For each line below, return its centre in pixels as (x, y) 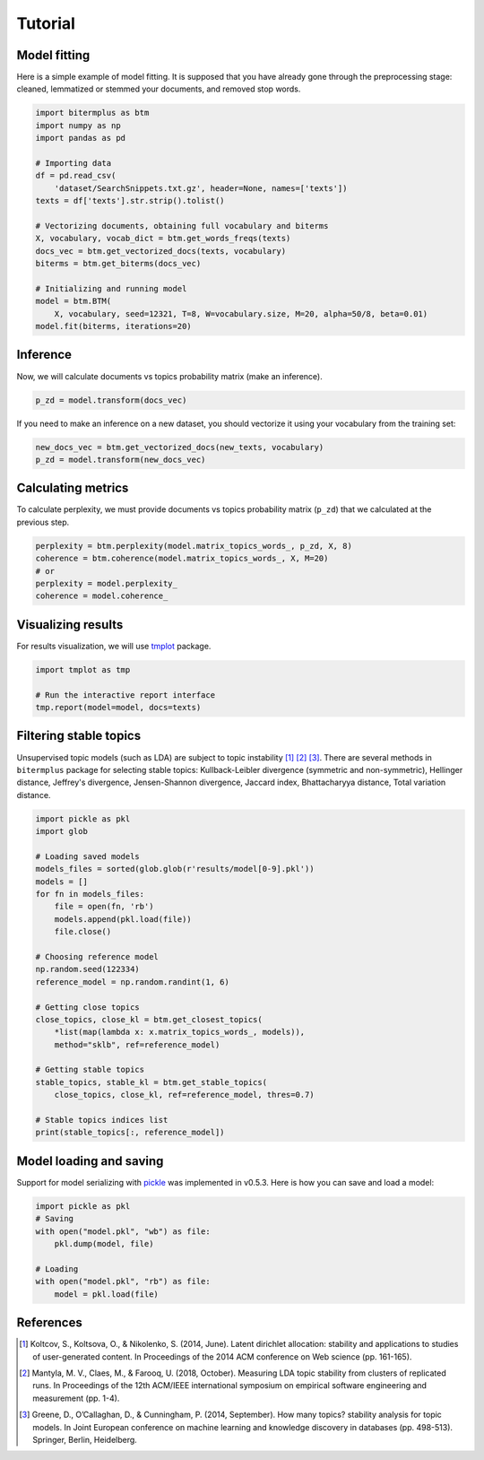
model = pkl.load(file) (106, 1294)
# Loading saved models (88, 856)
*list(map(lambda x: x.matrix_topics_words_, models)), (180, 1032)
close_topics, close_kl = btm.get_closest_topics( (149, 1019)
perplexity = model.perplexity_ (107, 583)
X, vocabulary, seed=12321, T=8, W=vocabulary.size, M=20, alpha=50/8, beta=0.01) (241, 313)
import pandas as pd (80, 138)
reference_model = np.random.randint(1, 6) (133, 982)
